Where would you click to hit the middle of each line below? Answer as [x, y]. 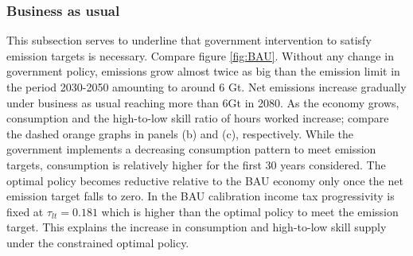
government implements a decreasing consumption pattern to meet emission [191, 149]
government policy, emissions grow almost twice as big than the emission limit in [203, 71]
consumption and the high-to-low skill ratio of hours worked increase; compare [198, 118]
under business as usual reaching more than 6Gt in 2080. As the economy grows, [203, 102]
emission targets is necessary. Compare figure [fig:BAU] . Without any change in [200, 55]
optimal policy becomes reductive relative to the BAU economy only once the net [205, 180]
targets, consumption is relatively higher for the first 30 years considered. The [196, 164]
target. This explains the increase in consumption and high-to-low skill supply [197, 227]
